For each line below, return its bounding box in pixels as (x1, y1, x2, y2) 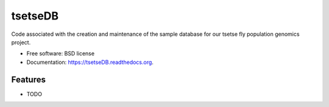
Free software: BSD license (26, 50, 94, 57)
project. (11, 38, 31, 46)
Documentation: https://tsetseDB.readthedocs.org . (26, 58, 154, 66)
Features (11, 74, 46, 85)
